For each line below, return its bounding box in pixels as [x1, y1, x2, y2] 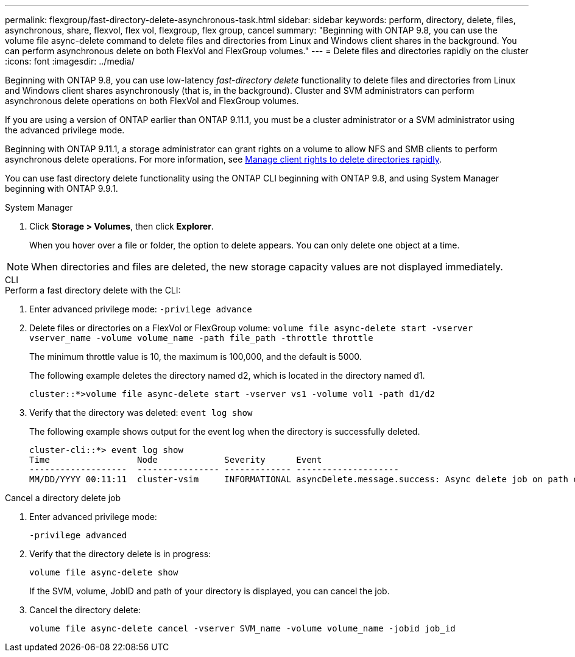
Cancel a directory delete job [5, 493, 121, 503]
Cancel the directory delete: [29, 605, 141, 615]
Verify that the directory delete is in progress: [29, 549, 211, 559]
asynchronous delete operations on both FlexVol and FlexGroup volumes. [5, 96, 299, 106]
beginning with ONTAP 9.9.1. [5, 183, 118, 194]
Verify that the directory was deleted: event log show [29, 407, 253, 418]
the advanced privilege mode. [5, 125, 125, 135]
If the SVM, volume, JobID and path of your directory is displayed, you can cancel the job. [29, 586, 390, 596]
